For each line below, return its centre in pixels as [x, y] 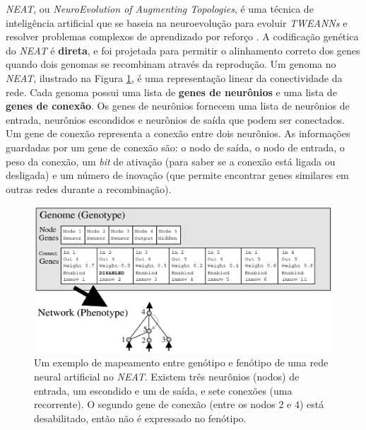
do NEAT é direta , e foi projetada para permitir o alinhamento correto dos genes [183, 50]
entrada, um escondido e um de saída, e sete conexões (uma [163, 390]
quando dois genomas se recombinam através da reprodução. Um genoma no [171, 64]
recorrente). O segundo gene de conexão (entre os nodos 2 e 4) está [179, 404]
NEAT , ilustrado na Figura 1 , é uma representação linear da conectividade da [174, 77]
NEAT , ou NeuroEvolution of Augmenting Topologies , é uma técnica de [160, 8]
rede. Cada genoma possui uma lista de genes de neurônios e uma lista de [171, 92]
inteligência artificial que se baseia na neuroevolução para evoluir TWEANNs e [177, 22]
